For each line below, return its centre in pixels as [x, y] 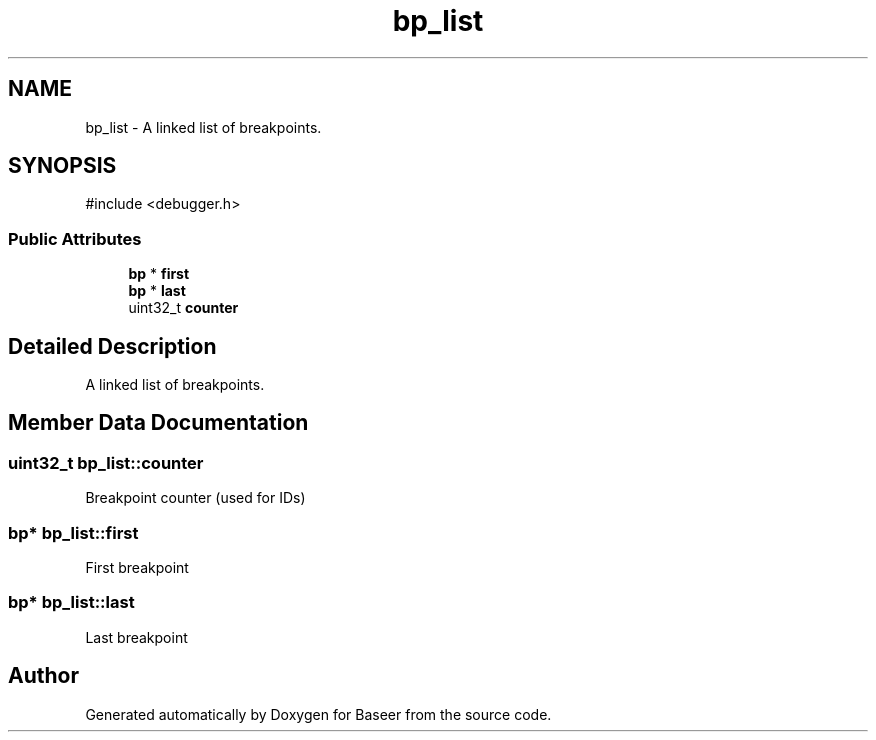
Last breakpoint [136, 637]
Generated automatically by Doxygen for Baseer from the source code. [318, 714]
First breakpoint [137, 567]
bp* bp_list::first [73, 532]
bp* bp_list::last [71, 602]
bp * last [157, 291]
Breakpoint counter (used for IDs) [195, 498]
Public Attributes [75, 238]
